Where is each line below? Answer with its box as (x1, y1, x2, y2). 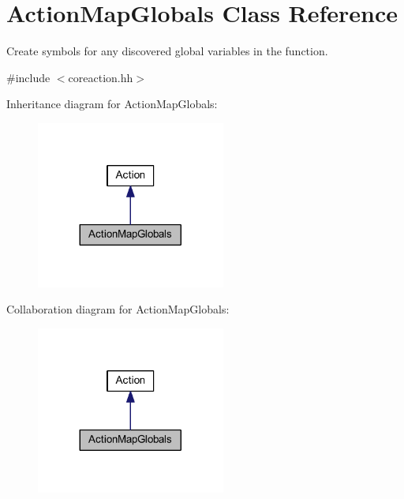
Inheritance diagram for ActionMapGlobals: (6, 96, 218, 112)
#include (6, 69, 50, 85)
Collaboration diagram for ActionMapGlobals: (6, 301, 230, 317)
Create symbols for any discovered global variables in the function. (6, 43, 328, 59)
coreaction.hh (68, 69, 133, 85)
